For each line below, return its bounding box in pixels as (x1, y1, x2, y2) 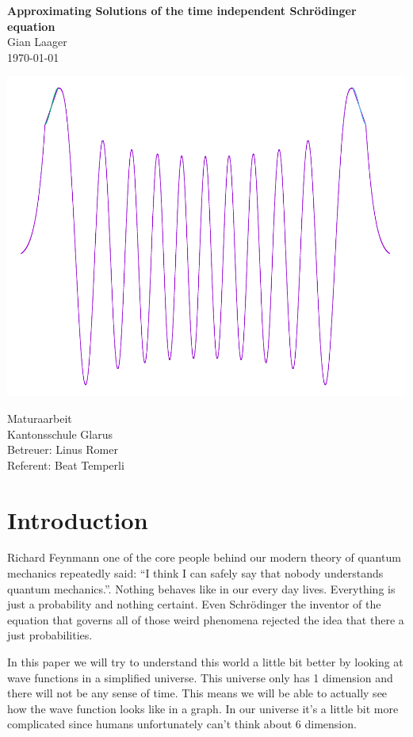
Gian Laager (7, 33, 67, 50)
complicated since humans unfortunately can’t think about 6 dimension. (7, 716, 357, 732)
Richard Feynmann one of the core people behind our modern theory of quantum (7, 549, 401, 566)
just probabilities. (7, 627, 93, 643)
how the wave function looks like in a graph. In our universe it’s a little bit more (7, 700, 399, 716)
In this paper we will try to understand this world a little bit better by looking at (7, 654, 403, 670)
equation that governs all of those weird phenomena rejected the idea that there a (7, 611, 404, 628)
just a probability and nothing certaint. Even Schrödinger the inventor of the (7, 596, 381, 612)
